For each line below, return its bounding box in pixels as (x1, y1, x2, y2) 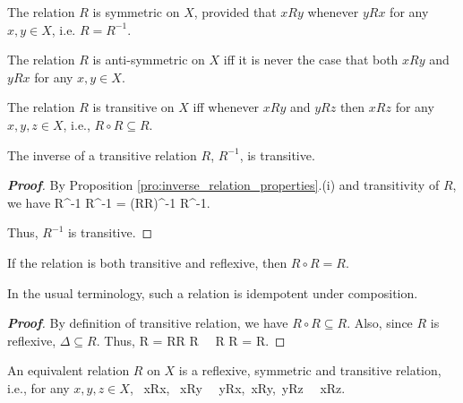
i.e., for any (7, 378, 70, 397)
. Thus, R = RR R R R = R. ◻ (96, 330, 286, 349)
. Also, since (347, 313, 413, 332)
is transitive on (92, 98, 175, 116)
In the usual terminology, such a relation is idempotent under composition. (7, 283, 418, 302)
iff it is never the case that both (223, 50, 399, 69)
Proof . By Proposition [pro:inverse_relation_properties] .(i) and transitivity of (7, 176, 440, 194)
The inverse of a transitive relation (7, 145, 197, 164)
